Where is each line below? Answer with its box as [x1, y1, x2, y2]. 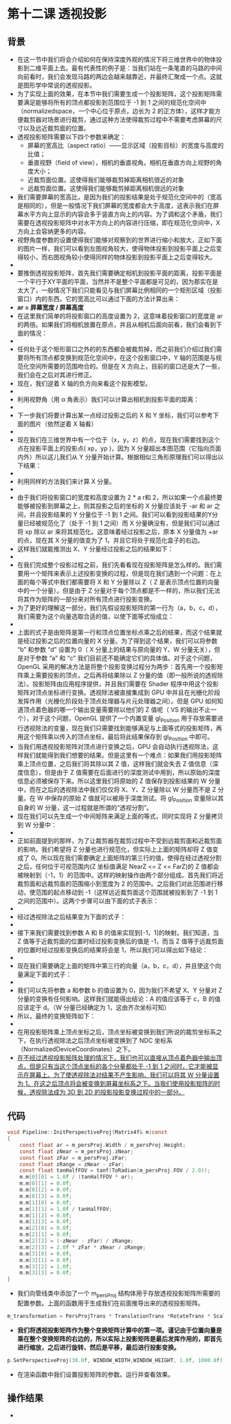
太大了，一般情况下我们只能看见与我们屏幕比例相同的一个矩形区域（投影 [16, 286, 222, 294]
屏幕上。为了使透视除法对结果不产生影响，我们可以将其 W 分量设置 [29, 1071, 220, 1080]
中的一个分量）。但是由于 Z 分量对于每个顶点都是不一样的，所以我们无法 [16, 587, 221, 595]
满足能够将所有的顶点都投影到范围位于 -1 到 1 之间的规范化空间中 [23, 98, 207, 107]
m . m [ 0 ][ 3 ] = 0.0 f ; [19, 1192, 72, 1200]
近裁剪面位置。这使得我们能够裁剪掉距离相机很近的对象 [27, 176, 184, 184]
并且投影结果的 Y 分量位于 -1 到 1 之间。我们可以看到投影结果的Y [29, 510, 212, 518]
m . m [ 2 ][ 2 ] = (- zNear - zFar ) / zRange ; [19, 1238, 134, 1245]
